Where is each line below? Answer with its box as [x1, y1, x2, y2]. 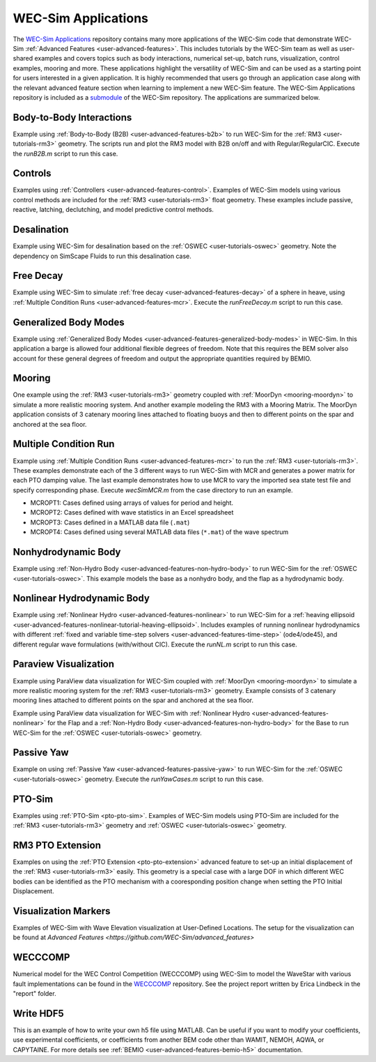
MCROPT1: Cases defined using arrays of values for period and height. [30, 499, 233, 507]
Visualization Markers [13, 905, 111, 917]
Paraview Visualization [13, 658, 115, 670]
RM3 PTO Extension [13, 839, 101, 851]
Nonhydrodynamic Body [13, 546, 121, 558]
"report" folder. [13, 989, 56, 998]
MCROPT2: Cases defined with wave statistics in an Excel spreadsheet [30, 508, 234, 517]
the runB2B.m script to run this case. [13, 149, 118, 158]
